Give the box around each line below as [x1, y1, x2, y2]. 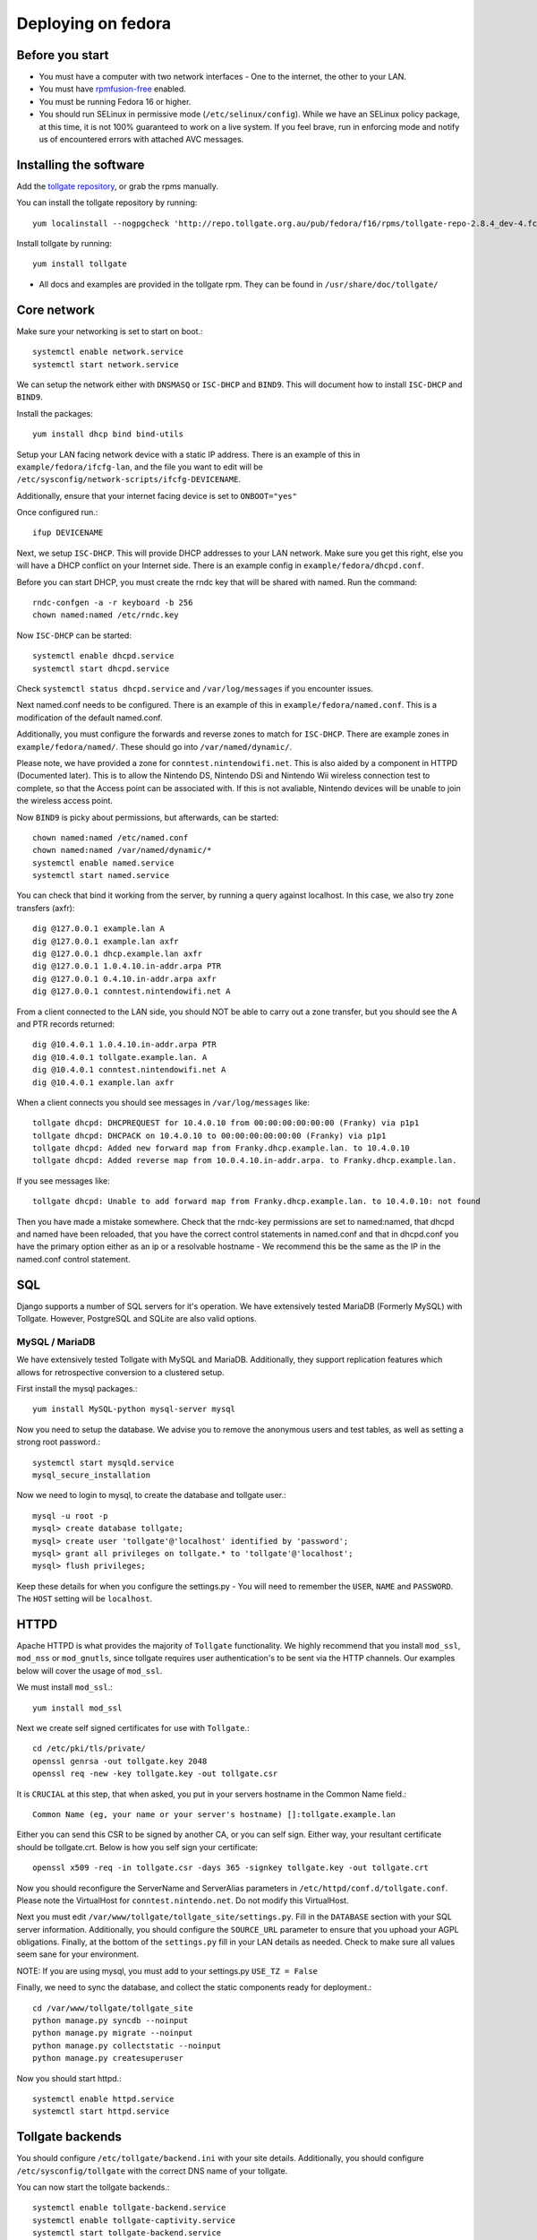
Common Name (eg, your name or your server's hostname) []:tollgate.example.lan [32, 1809, 396, 1819]
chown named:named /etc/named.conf [32, 832, 189, 842]
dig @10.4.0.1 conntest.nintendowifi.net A [32, 1064, 226, 1075]
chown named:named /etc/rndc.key [32, 610, 179, 620]
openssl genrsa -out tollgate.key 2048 [32, 1756, 208, 1766]
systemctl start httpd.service [32, 2106, 170, 2116]
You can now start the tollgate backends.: [16, 2182, 170, 2193]
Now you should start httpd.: [16, 2072, 123, 2083]
